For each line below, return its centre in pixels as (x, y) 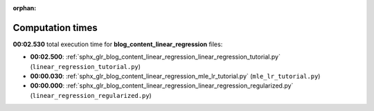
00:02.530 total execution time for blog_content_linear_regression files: (118, 44)
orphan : (25, 8)
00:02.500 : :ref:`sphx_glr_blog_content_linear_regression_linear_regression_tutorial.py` (155, 57)
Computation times (55, 28)
